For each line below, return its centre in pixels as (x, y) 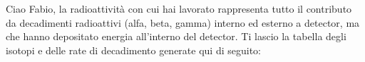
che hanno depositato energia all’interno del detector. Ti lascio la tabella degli (176, 36)
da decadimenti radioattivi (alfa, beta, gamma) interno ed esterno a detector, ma (183, 22)
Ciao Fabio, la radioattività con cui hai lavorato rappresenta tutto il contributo (179, 8)
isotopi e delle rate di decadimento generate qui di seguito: (133, 50)
